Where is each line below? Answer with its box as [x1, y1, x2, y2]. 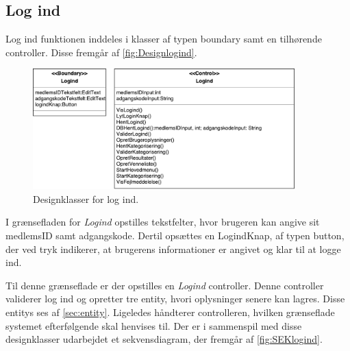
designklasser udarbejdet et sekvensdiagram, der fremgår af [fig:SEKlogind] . [5, 332, 323, 346]
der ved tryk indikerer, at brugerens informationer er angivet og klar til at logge [5, 241, 341, 256]
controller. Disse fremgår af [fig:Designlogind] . [5, 45, 197, 59]
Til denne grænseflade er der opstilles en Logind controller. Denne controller [5, 278, 324, 292]
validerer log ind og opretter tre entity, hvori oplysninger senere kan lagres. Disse [5, 291, 345, 306]
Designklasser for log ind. [33, 191, 139, 206]
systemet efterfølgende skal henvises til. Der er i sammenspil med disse [5, 318, 302, 332]
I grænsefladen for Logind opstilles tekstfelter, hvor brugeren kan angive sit [5, 215, 320, 229]
